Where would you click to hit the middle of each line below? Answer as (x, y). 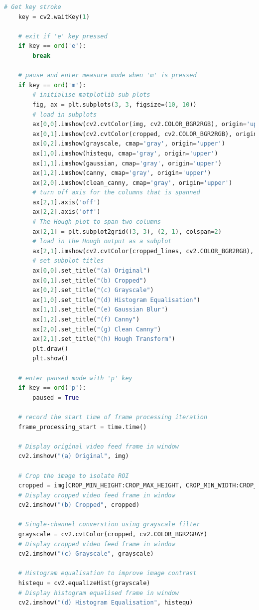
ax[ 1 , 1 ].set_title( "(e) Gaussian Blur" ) (100, 310)
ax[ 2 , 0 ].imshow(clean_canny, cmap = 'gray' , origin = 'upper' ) (132, 183)
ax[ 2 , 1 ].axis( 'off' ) (66, 202)
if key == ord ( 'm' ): (52, 85)
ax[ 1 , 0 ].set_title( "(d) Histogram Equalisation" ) (116, 300)
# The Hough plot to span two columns (97, 222)
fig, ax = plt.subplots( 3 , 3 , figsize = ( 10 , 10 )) (115, 104)
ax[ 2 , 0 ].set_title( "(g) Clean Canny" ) (97, 329)
